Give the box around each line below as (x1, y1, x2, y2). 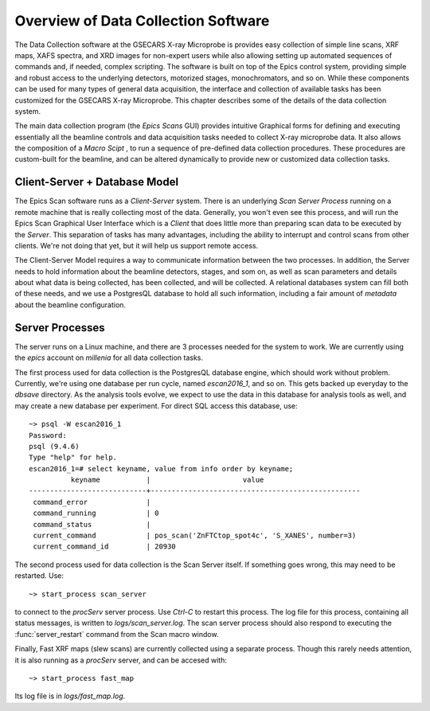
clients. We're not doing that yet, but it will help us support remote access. (14, 240, 259, 250)
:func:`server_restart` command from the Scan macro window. (14, 629, 219, 639)
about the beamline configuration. (14, 299, 127, 310)
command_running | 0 (33, 509, 159, 518)
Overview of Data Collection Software (14, 12, 270, 29)
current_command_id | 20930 (33, 542, 177, 551)
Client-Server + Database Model (14, 175, 179, 189)
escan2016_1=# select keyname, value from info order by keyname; (29, 464, 294, 473)
